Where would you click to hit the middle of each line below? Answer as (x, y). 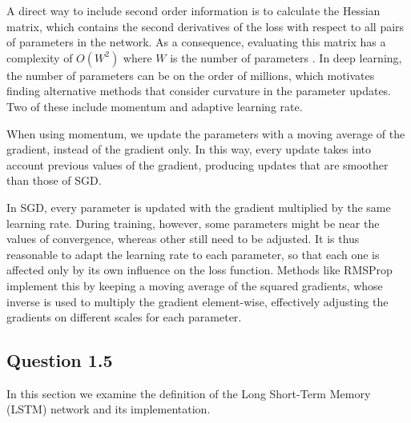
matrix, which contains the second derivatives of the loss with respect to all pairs (205, 26)
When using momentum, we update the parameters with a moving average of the (206, 133)
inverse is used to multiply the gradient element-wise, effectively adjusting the (197, 301)
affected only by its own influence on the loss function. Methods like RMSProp (199, 270)
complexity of (40, 57)
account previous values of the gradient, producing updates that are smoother (197, 164)
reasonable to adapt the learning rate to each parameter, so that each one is (193, 254)
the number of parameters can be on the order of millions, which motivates (191, 75)
